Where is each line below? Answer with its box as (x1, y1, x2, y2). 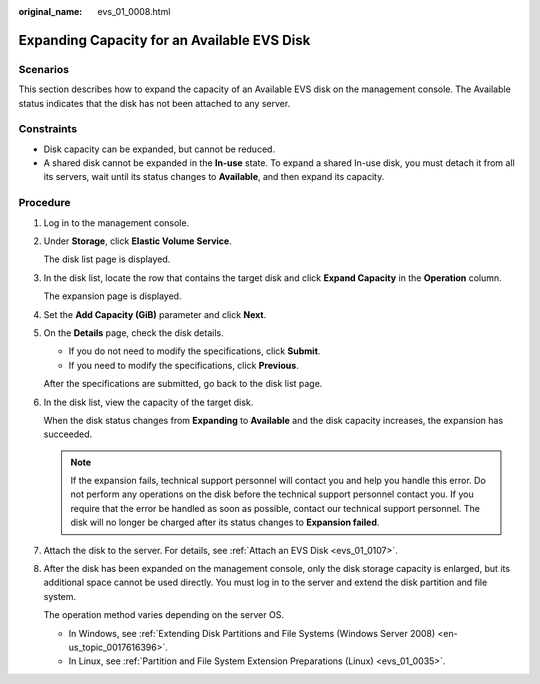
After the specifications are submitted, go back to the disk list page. (43, 378, 323, 390)
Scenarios (18, 62, 70, 76)
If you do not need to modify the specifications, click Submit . (68, 345, 321, 357)
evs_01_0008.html (97, 6, 171, 17)
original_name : (18, 6, 83, 17)
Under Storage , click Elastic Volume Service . (43, 235, 232, 247)
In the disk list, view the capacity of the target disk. (43, 396, 254, 408)
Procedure (18, 196, 71, 210)
